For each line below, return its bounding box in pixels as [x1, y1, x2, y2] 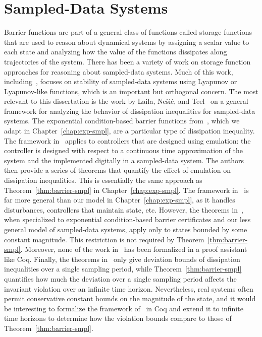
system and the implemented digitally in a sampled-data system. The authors [4, 155, 244, 165]
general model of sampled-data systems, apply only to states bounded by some [4, 224, 247, 234]
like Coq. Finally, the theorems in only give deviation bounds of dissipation [4, 253, 240, 264]
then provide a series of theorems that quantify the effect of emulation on [4, 165, 231, 175]
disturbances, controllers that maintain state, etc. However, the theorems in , [4, 204, 243, 215]
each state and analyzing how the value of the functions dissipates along [4, 46, 227, 57]
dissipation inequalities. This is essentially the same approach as [4, 175, 202, 185]
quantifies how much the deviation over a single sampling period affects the [4, 273, 237, 284]
